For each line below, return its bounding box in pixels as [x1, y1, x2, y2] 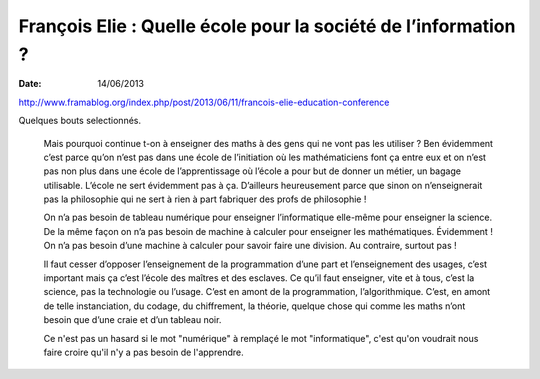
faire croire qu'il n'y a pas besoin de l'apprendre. [43, 346, 244, 358]
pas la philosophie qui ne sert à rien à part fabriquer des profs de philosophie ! [43, 193, 367, 205]
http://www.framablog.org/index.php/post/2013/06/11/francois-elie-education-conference [18, 96, 390, 108]
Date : [18, 78, 42, 90]
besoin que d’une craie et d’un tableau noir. [43, 314, 222, 326]
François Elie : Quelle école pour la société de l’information [18, 15, 516, 37]
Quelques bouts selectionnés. [18, 115, 142, 127]
